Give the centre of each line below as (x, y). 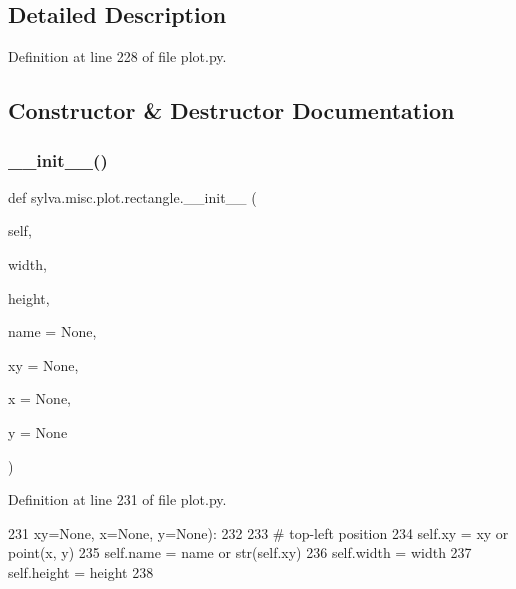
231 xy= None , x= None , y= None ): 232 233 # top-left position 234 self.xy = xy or (258, 532)
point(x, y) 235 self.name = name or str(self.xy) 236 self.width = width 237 (240, 552)
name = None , (52, 331)
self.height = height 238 (81, 571)
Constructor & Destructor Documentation (231, 110)
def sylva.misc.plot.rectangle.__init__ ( (132, 196)
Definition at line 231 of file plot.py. (117, 499)
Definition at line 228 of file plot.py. (117, 56)
